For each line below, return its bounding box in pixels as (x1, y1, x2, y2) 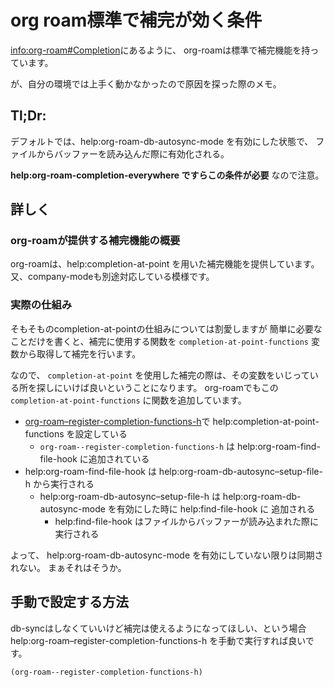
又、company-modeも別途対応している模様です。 (10, 271, 215, 283)
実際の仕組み (10, 298, 73, 312)
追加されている (88, 452, 150, 465)
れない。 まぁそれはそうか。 (10, 561, 127, 573)
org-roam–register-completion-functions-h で (24, 415, 211, 427)
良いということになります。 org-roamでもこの (88, 381, 279, 393)
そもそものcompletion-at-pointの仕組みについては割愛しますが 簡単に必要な (10, 322, 323, 335)
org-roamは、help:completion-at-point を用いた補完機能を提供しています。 (10, 258, 320, 270)
